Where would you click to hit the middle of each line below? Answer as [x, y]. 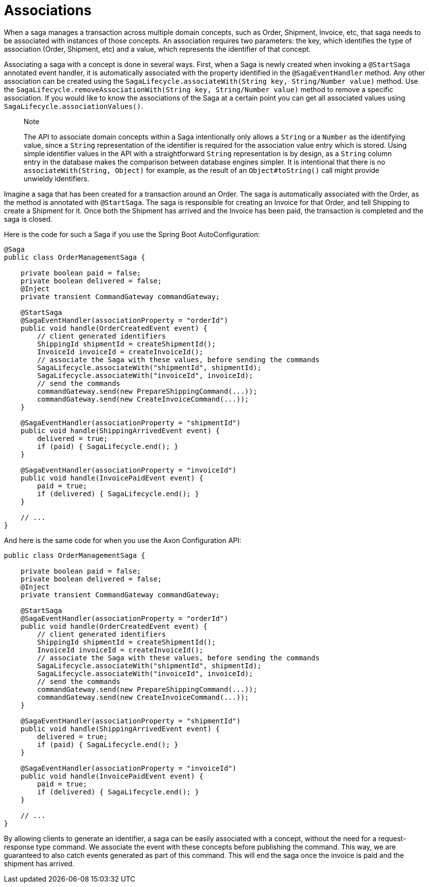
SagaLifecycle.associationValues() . [74, 106]
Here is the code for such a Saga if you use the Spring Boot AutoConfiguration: [132, 234]
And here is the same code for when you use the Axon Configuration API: [123, 540]
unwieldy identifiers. [57, 178]
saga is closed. [28, 219]
